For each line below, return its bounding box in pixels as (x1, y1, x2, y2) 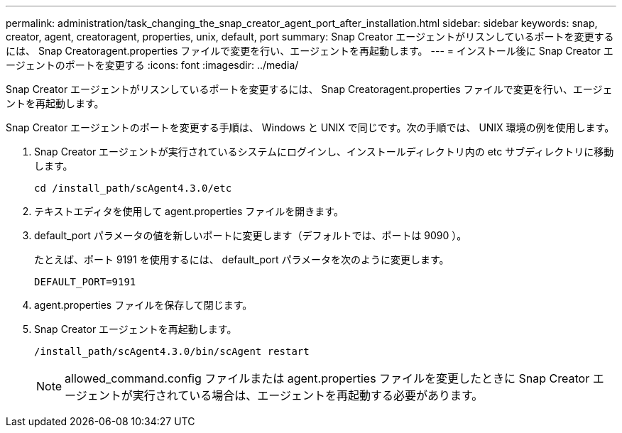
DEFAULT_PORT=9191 (34, 276, 136, 287)
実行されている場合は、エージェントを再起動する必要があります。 (132, 388, 484, 402)
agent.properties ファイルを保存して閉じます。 (34, 299, 253, 311)
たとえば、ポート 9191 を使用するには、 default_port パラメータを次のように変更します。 (34, 253, 449, 265)
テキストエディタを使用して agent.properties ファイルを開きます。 (34, 205, 344, 217)
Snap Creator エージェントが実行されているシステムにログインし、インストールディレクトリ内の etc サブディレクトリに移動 (34, 146, 614, 158)
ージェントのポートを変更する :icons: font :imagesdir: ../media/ (6, 59, 299, 71)
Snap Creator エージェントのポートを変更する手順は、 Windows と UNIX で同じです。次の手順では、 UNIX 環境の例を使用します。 (6, 121, 615, 133)
